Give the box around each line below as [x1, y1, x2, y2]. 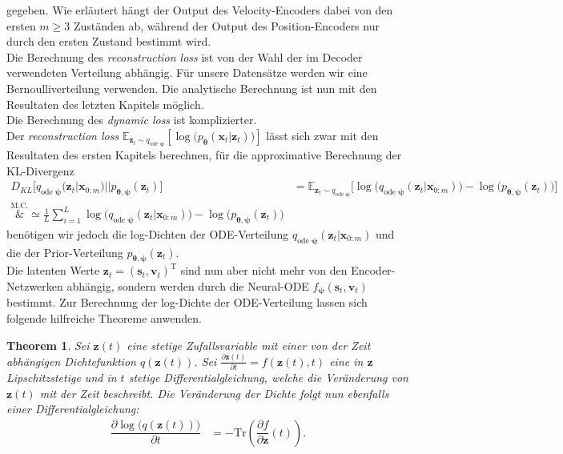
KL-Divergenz [6, 162, 74, 179]
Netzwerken [6, 278, 63, 295]
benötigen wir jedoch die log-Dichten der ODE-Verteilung [6, 225, 289, 242]
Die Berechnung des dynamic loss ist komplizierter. [6, 111, 257, 128]
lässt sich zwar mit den [266, 127, 379, 143]
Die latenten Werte [6, 262, 100, 279]
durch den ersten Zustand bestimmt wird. [6, 33, 211, 50]
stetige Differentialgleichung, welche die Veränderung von [128, 368, 408, 385]
